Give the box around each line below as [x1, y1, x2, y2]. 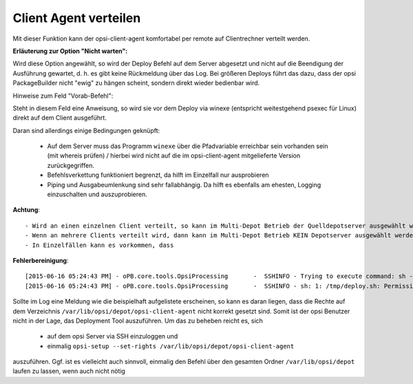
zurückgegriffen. [47, 161, 94, 169]
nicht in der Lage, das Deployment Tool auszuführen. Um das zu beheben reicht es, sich [12, 317, 263, 325]
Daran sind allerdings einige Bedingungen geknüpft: [12, 126, 160, 134]
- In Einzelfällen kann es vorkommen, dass [25, 241, 174, 249]
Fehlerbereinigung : [12, 256, 69, 264]
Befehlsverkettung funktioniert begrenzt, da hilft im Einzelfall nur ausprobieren [47, 171, 269, 179]
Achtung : [12, 206, 41, 214]
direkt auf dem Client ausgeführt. [12, 114, 107, 122]
